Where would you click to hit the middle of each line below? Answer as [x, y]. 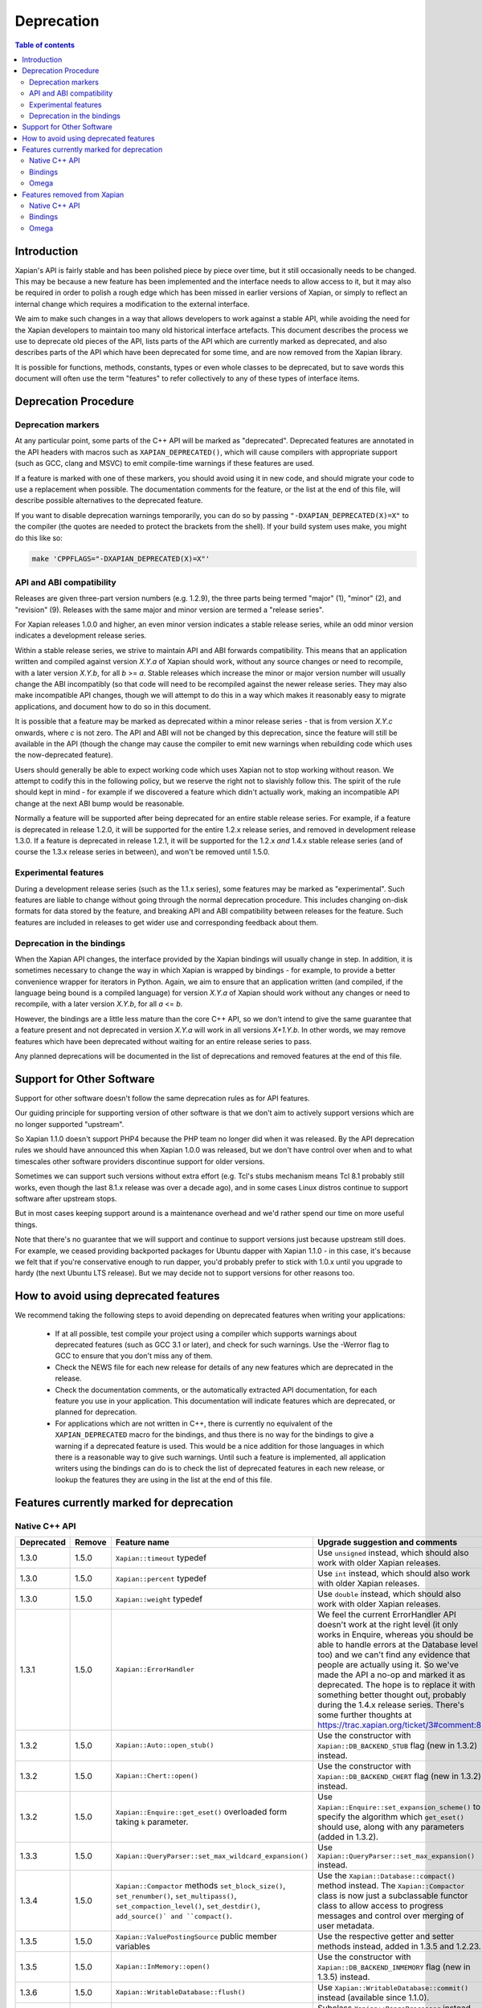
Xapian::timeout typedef [161, 1557]
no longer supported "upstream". [69, 1124]
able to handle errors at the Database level [398, 1644]
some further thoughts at [365, 1715]
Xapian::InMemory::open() [163, 1967]
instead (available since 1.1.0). [374, 1998]
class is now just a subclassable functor [393, 1896]
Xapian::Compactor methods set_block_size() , [200, 1885]
